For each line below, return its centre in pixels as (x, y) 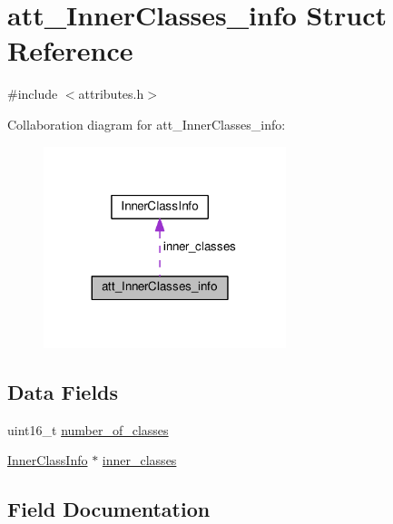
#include (33, 94)
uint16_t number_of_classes (88, 429)
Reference (70, 50)
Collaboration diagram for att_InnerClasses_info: (147, 124)
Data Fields (63, 392)
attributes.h (111, 94)
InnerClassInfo (48, 460)
